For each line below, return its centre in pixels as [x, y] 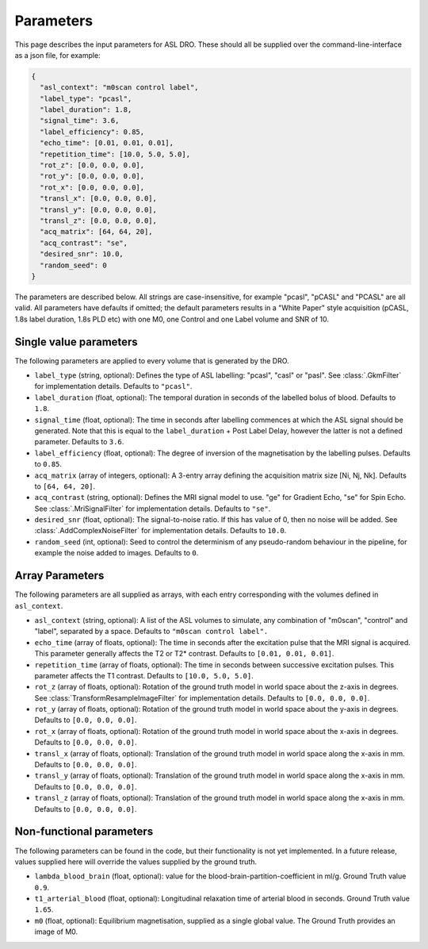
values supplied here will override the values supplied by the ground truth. [136, 862]
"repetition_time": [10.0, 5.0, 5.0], [115, 154]
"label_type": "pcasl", [86, 98]
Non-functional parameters [84, 832]
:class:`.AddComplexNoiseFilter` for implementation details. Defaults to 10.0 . [160, 531]
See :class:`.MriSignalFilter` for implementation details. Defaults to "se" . [153, 509]
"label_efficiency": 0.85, [92, 132]
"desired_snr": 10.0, [82, 254]
